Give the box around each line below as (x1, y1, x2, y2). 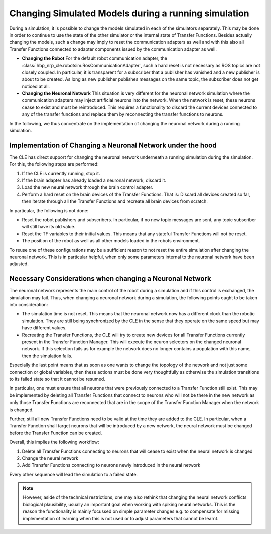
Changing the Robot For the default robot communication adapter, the (22, 55, 168, 61)
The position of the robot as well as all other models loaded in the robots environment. (22, 238, 200, 244)
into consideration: (9, 302, 48, 308)
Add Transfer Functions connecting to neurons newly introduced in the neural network (22, 462, 201, 468)
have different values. (22, 325, 67, 331)
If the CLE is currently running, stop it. (22, 170, 100, 176)
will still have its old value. (22, 224, 76, 230)
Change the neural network (22, 455, 79, 461)
